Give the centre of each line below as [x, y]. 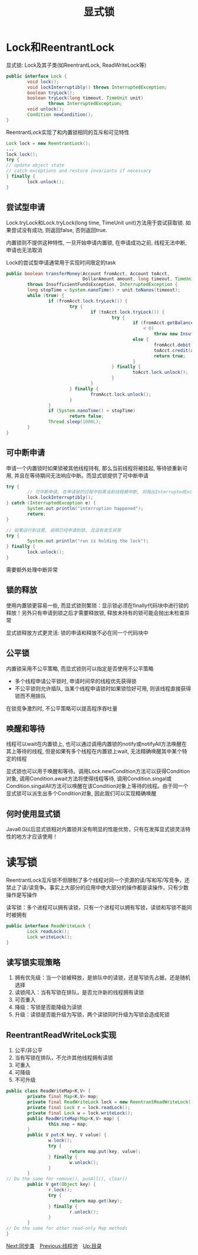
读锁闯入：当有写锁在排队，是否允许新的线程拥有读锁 [79, 992]
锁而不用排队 [30, 696]
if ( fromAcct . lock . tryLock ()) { [88, 301]
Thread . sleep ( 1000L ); [75, 422]
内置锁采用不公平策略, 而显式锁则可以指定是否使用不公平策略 [80, 669]
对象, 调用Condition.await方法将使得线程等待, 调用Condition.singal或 [89, 779]
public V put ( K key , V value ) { [67, 1135]
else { [141, 340]
